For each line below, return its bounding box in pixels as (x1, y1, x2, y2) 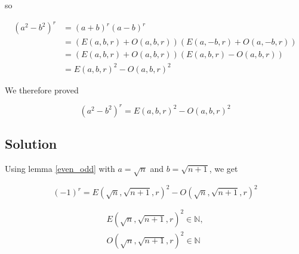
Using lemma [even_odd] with (5, 162, 115, 175)
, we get (209, 162, 238, 175)
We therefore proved (5, 83, 79, 96)
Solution (5, 134, 57, 153)
